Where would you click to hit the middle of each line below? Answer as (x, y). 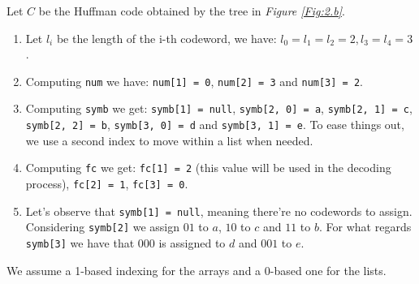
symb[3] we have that (80, 242)
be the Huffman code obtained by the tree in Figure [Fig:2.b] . (192, 11)
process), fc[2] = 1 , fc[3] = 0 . (107, 183)
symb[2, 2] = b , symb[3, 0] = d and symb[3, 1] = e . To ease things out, (215, 125)
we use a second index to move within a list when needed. (169, 140)
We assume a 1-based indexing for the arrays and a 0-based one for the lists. (197, 270)
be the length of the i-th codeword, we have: (166, 38)
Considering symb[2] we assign (103, 227)
